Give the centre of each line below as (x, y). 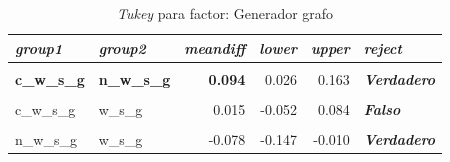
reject (382, 47)
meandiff (215, 47)
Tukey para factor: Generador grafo (225, 13)
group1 (39, 47)
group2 (122, 47)
